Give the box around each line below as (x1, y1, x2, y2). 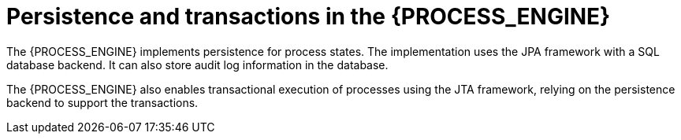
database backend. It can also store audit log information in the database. (6, 57, 389, 72)
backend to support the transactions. (6, 95, 199, 109)
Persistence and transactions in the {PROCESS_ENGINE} (6, 3, 611, 30)
